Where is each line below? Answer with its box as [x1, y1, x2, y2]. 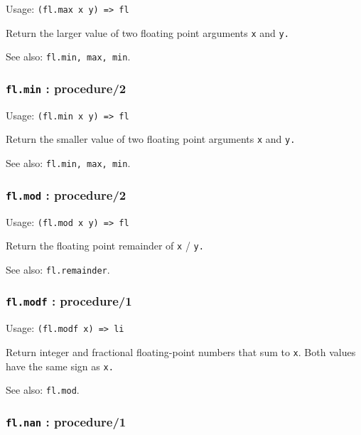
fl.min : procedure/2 [6, 79, 126, 97]
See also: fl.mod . [6, 382, 80, 397]
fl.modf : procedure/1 [6, 292, 132, 310]
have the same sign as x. [6, 358, 114, 373]
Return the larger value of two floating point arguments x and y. [6, 25, 289, 40]
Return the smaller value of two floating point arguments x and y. [6, 131, 296, 146]
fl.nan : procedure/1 [6, 412, 126, 430]
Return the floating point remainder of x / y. [6, 238, 204, 253]
